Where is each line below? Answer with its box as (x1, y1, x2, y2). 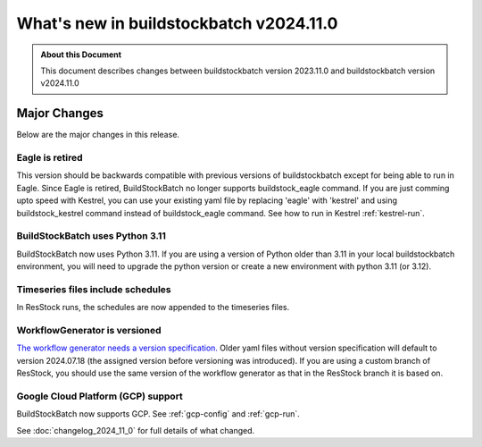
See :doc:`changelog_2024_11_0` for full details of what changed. (16, 425, 255, 435)
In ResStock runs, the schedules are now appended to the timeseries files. (16, 302, 290, 313)
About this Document (40, 49, 122, 60)
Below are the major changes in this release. (16, 130, 180, 140)
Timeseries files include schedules (16, 283, 171, 295)
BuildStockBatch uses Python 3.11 (16, 230, 167, 242)
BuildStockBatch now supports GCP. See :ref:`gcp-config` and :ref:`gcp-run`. (16, 409, 301, 419)
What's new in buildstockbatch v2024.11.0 (16, 13, 338, 33)
